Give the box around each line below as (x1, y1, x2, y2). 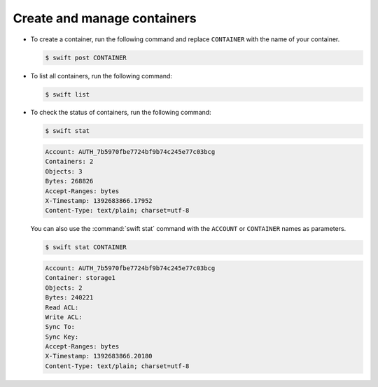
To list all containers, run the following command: (30, 71, 173, 80)
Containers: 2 (45, 157, 94, 166)
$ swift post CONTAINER (45, 53, 127, 62)
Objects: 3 (45, 167, 83, 175)
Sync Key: (45, 332, 79, 341)
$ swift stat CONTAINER (45, 244, 127, 251)
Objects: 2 (45, 283, 83, 292)
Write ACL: (45, 313, 83, 321)
